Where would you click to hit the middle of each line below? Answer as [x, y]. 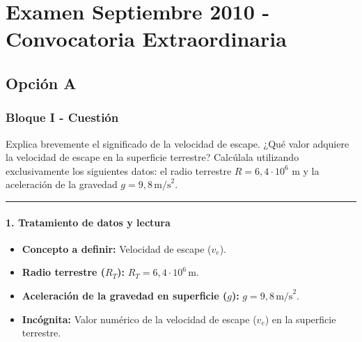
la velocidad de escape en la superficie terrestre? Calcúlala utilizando [152, 157]
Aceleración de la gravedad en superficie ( [125, 295]
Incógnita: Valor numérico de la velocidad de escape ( [139, 319]
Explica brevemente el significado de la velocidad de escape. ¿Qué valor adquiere [178, 143]
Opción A [41, 83]
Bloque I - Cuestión [62, 117]
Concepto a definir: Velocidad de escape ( [117, 248]
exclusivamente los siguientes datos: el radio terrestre [119, 170]
